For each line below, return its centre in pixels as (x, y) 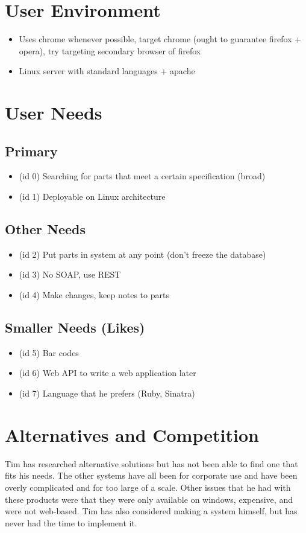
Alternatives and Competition (132, 434)
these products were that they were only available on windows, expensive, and (149, 499)
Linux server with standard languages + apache (107, 71)
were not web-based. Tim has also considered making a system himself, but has (151, 511)
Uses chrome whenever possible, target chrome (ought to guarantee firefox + (160, 39)
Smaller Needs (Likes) (75, 327)
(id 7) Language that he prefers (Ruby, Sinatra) (107, 393)
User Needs (54, 113)
